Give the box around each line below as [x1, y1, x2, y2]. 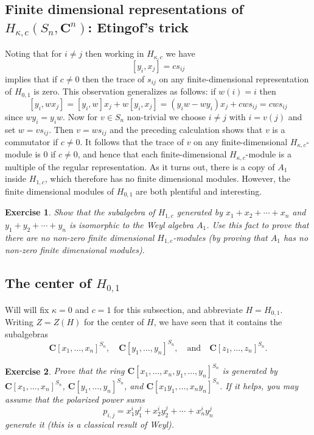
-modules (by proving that [173, 231, 268, 243]
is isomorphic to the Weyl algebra [69, 218, 194, 231]
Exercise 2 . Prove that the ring [5, 364, 125, 377]
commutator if [5, 135, 58, 148]
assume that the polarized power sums [5, 392, 145, 405]
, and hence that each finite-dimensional [77, 148, 227, 160]
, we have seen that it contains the [153, 315, 282, 328]
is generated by [222, 364, 277, 377]
